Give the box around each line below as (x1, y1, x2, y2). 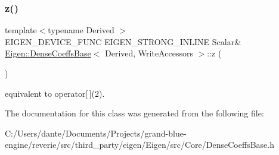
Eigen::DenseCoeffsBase (5, 47, 91, 59)
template (5, 24, 37, 36)
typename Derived (48, 24, 114, 36)
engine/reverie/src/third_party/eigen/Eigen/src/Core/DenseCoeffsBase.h (5, 138, 274, 151)
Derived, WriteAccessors (105, 47, 193, 59)
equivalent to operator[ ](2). (5, 87, 105, 99)
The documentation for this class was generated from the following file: (5, 107, 264, 119)
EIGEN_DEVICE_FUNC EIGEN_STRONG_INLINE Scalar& (5, 35, 241, 48)
